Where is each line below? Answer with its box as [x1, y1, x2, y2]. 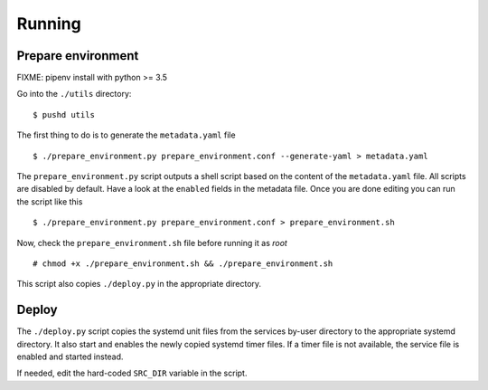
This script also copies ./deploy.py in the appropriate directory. [16, 279, 262, 290]
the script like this [16, 195, 83, 207]
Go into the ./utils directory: [16, 89, 132, 100]
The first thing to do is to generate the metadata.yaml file [16, 129, 236, 140]
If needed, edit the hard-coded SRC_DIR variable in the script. [16, 367, 248, 379]
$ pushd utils [33, 109, 95, 119]
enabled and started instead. [16, 351, 124, 362]
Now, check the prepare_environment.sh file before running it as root [16, 237, 288, 248]
